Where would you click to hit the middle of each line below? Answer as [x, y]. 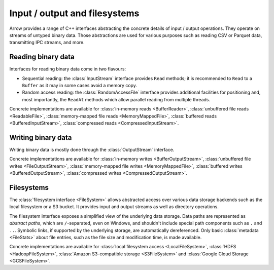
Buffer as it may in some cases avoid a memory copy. [79, 86]
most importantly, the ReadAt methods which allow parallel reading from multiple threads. [116, 99]
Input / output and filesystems [74, 13]
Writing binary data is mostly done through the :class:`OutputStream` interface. [92, 149]
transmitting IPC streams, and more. [47, 43]
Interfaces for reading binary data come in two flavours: [68, 69]
